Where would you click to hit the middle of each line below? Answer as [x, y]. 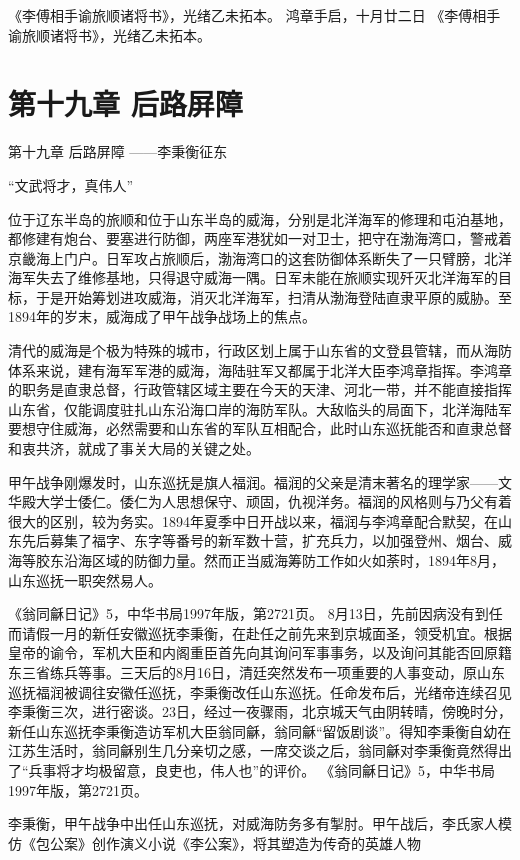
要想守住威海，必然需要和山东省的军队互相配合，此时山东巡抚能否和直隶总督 [260, 428]
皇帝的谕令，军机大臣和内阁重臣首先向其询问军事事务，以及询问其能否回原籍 [260, 652]
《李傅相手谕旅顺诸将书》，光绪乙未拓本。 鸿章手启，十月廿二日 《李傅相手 [254, 15]
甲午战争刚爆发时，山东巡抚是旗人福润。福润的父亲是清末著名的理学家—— [253, 481]
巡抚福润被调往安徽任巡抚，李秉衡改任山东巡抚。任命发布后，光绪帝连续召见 [260, 691]
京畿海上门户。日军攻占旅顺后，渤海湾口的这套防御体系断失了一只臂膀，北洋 [260, 257]
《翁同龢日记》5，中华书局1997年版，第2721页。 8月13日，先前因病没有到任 [255, 613]
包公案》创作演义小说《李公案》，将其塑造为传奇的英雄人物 [228, 842]
